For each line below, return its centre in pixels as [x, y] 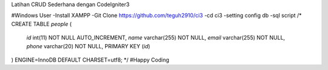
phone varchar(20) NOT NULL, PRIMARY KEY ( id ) [88, 46]
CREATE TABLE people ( [42, 24]
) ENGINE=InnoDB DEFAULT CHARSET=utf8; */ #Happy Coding [90, 60]
